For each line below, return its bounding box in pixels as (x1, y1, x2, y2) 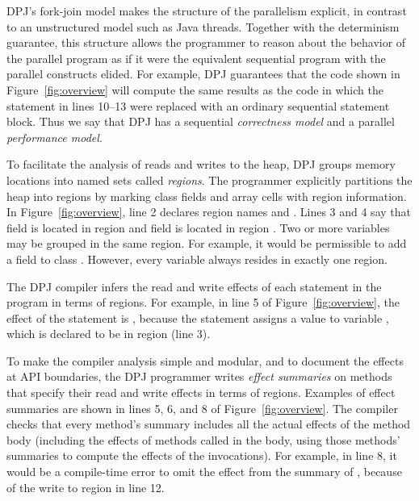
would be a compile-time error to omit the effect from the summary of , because (6, 463, 402, 480)
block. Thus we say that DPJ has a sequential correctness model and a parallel (6, 113, 395, 130)
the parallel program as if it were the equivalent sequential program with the (6, 49, 386, 66)
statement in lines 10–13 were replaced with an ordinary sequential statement (6, 97, 390, 114)
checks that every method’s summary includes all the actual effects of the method (6, 415, 411, 432)
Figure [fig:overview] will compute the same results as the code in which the (6, 81, 383, 98)
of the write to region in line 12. (6, 478, 165, 495)
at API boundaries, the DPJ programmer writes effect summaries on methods (6, 368, 392, 385)
